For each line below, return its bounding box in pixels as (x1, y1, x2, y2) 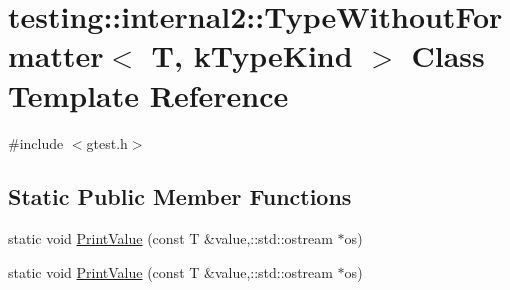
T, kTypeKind (151, 35, 353, 76)
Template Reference (8, 74, 289, 115)
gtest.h (86, 132, 128, 153)
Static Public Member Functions (8, 181, 352, 212)
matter (8, 35, 104, 76)
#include (8, 132, 64, 153)
